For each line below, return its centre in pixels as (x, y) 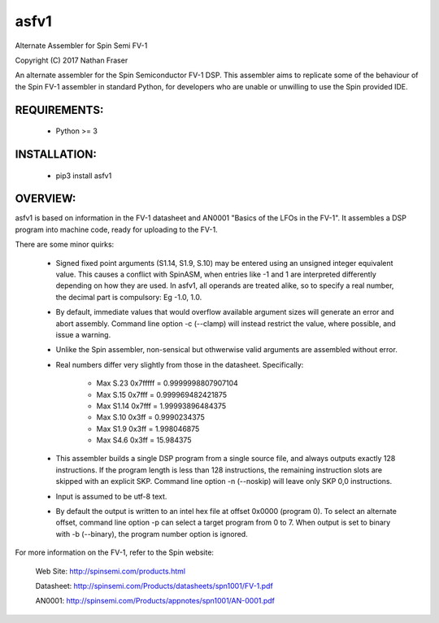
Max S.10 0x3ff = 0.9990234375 (150, 417)
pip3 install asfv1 (84, 176)
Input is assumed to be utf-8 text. (111, 496)
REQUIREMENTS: (59, 110)
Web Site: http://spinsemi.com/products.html (111, 571)
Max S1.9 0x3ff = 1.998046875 (148, 429)
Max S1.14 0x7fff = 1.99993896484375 (161, 406)
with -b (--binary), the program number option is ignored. (152, 534)
